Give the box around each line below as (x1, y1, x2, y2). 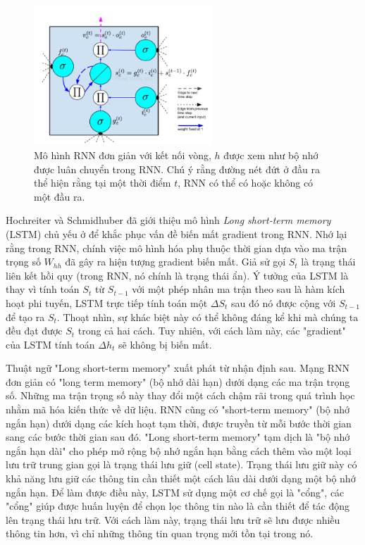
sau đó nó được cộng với (231, 295, 336, 310)
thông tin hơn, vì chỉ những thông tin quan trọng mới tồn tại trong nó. (6, 526, 314, 541)
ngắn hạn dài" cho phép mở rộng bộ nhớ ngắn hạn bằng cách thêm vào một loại (6, 443, 352, 458)
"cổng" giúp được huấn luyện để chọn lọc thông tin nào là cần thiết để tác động (6, 499, 350, 513)
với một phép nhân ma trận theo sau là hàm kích (132, 282, 345, 296)
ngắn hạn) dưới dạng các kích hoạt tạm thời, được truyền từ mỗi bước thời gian (6, 415, 352, 430)
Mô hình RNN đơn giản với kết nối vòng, (34, 147, 211, 162)
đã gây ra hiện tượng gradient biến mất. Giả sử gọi (65, 254, 286, 269)
